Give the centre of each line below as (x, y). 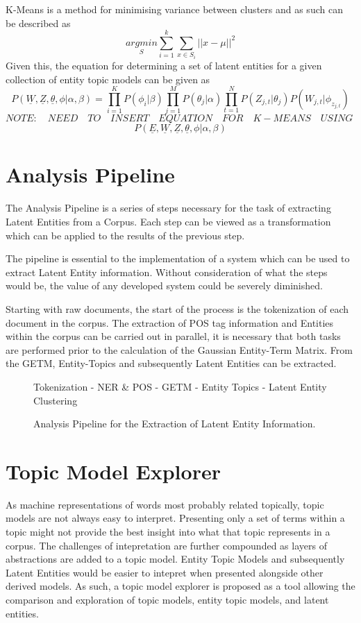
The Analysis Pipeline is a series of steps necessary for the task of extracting (168, 208)
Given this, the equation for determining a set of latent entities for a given (164, 65)
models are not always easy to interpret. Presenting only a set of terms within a (175, 518)
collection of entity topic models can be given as (108, 79)
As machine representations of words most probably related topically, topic (165, 504)
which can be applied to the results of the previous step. (125, 235)
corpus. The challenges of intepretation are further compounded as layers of (166, 545)
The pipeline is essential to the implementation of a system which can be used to (178, 258)
